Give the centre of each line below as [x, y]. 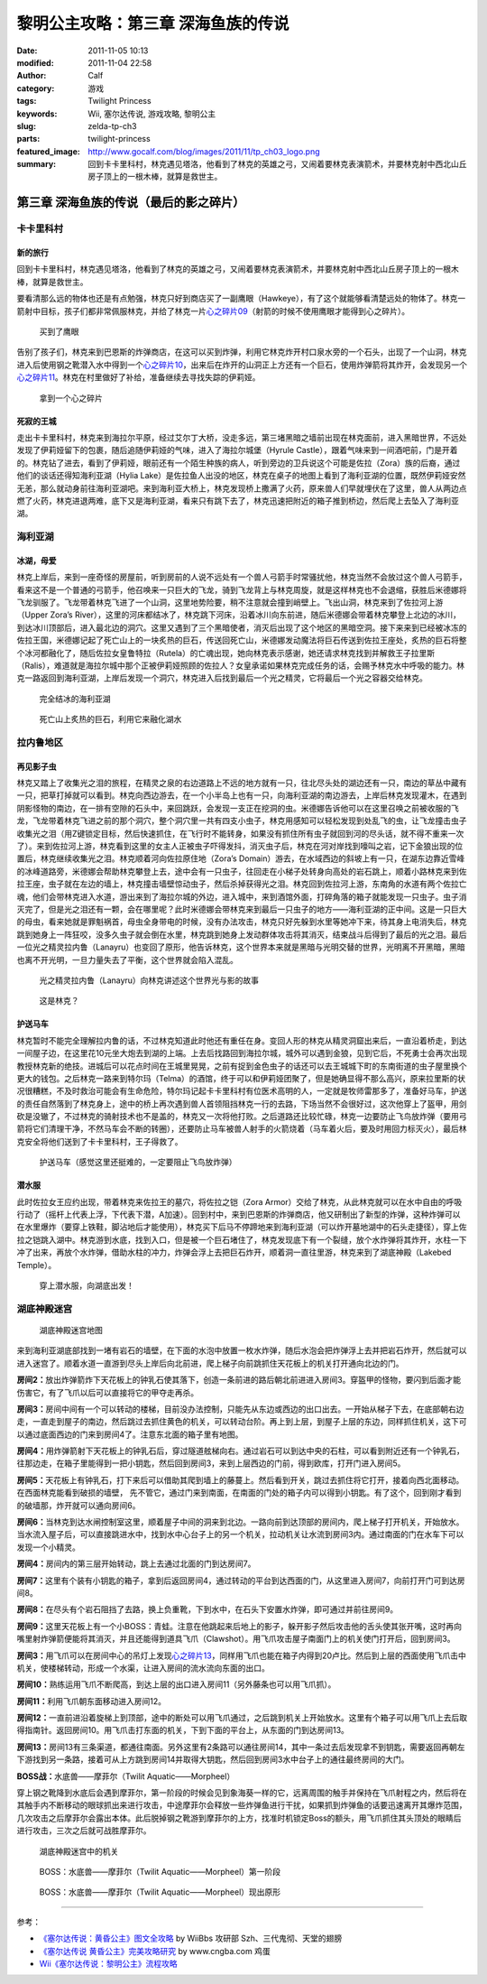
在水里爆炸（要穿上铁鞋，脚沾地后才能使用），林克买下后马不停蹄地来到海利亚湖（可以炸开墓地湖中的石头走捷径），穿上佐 [242, 1227]
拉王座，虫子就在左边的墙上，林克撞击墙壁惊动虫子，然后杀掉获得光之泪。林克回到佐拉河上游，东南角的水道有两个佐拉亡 [242, 884]
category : [36, 88]
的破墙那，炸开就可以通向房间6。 [78, 1505]
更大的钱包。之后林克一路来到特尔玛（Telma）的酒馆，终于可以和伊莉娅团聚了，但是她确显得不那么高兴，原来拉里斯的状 [241, 1078]
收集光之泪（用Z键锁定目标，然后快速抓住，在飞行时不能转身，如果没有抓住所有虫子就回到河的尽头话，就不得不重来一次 [240, 833]
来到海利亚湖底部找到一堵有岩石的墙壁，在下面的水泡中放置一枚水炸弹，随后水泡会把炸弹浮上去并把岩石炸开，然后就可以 [242, 1350]
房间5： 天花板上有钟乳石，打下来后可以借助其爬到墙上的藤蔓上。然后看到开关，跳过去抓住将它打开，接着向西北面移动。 [240, 1479]
